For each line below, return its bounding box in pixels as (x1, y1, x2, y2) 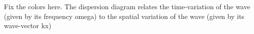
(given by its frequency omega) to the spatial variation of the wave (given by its (4, 11, 245, 21)
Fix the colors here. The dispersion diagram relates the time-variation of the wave (4, 1, 251, 11)
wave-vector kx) (4, 20, 52, 31)
